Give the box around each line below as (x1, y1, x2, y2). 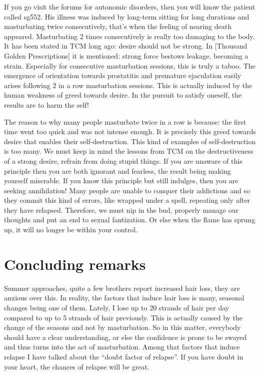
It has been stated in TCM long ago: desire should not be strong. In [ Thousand (4, 41, 247, 51)
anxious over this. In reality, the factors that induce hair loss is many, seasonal (4, 292, 244, 303)
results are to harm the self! (4, 99, 89, 110)
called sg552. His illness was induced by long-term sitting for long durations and (4, 11, 249, 22)
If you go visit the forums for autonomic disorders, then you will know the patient (4, 2, 255, 12)
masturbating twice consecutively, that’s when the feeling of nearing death (4, 21, 231, 32)
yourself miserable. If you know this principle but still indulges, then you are (4, 175, 238, 186)
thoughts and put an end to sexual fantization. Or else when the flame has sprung (4, 214, 255, 225)
